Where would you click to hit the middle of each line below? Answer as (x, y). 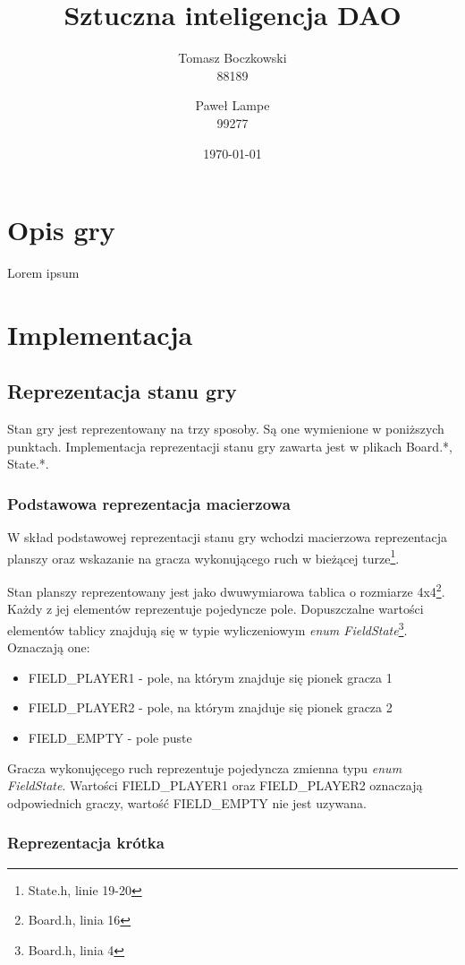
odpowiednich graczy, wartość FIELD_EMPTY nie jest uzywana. (187, 802)
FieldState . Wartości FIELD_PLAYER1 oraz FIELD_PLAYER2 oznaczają (215, 785)
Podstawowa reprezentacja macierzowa (149, 503)
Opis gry (61, 230)
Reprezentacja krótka (86, 843)
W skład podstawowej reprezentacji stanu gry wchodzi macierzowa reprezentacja (227, 537)
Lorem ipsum (43, 273)
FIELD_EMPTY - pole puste (110, 737)
